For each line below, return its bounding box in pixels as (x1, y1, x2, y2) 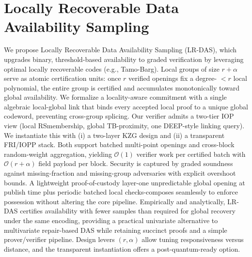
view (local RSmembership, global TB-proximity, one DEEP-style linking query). (4, 121, 245, 131)
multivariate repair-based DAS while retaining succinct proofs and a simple (4, 225, 227, 235)
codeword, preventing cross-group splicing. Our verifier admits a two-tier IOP (4, 111, 234, 121)
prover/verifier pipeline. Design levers (4, 234, 115, 244)
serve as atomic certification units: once (4, 73, 121, 83)
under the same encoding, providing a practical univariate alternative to (4, 215, 218, 225)
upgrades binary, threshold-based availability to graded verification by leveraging (4, 54, 244, 64)
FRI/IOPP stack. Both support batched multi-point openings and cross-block (4, 139, 235, 150)
